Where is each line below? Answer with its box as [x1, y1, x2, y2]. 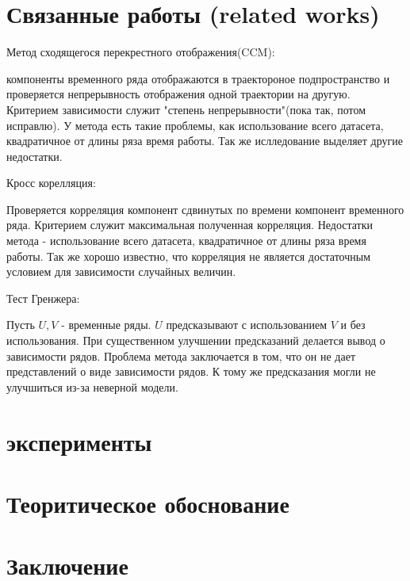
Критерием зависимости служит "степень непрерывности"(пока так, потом [6, 101, 366, 117]
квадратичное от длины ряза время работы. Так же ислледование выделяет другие [6, 132, 403, 149]
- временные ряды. [61, 316, 151, 333]
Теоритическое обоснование [6, 487, 289, 519]
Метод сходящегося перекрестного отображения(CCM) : [6, 44, 275, 60]
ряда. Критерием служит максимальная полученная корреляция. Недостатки [6, 216, 374, 233]
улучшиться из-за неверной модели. [6, 378, 178, 395]
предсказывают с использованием [166, 316, 328, 333]
